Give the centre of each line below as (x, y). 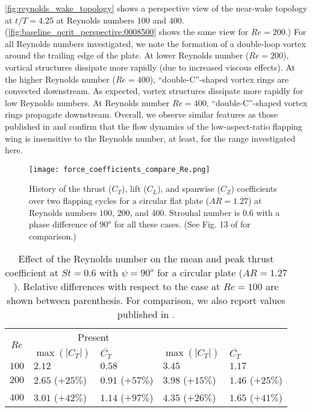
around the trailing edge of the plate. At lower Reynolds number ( (127, 55)
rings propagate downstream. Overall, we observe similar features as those (142, 114)
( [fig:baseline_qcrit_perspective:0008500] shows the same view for (127, 32)
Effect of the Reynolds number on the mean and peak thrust (146, 259)
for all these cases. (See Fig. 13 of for (182, 224)
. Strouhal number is (202, 212)
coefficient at (32, 273)
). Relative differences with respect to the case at (117, 287)
